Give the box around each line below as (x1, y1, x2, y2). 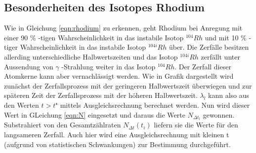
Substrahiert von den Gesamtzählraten (4, 120, 121, 130)
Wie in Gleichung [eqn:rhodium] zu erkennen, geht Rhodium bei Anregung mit (4, 23, 243, 33)
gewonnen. (203, 109, 235, 120)
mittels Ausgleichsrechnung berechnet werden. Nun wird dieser (60, 99, 250, 110)
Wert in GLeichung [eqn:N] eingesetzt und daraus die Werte (4, 109, 185, 120)
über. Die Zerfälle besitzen (169, 42, 249, 52)
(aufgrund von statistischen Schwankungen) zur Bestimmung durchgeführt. (4, 139, 231, 149)
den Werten (4, 99, 39, 110)
